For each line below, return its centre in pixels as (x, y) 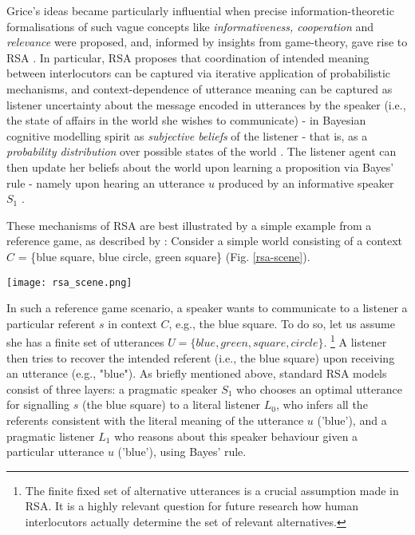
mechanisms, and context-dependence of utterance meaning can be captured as (200, 88)
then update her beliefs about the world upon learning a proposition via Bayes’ (200, 166)
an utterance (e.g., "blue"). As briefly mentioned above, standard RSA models (197, 373)
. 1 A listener (355, 341)
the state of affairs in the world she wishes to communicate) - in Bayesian (186, 120)
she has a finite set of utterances (85, 342)
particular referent (51, 323)
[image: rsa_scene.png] (69, 282)
